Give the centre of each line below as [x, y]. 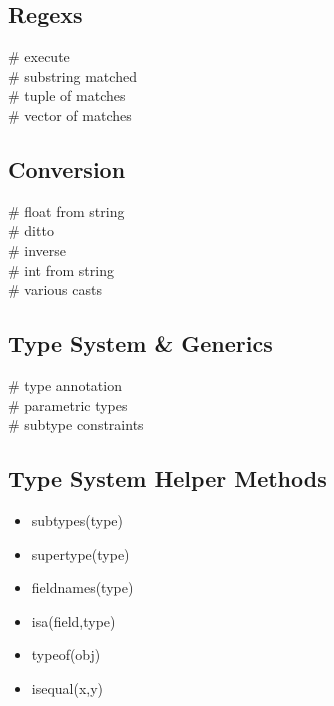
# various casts [55, 289]
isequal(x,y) [67, 687]
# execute [39, 56]
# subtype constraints [76, 424]
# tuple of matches [67, 95]
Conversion [67, 168]
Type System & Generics [140, 343]
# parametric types [68, 404]
